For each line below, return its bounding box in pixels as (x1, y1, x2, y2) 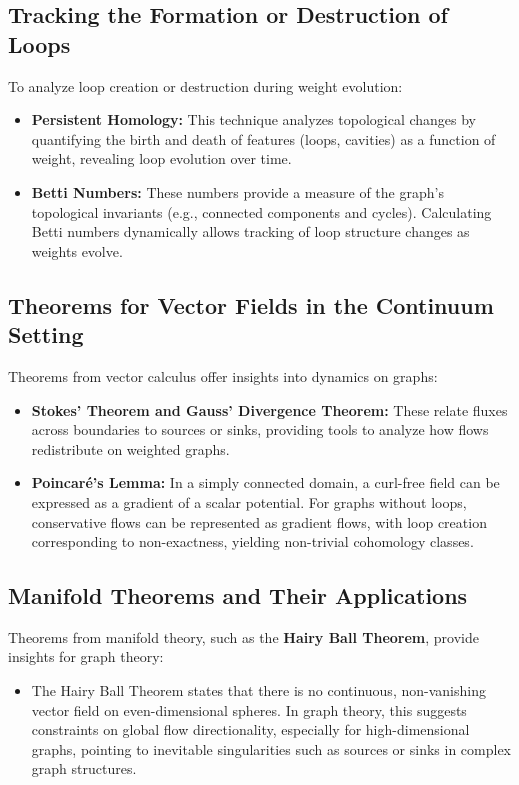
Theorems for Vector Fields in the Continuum (8, 289, 494, 320)
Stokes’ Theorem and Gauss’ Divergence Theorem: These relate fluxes (31, 399, 508, 420)
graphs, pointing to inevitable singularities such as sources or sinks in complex (31, 738, 511, 759)
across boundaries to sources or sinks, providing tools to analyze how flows (31, 419, 489, 440)
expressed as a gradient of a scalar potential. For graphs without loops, (31, 491, 467, 512)
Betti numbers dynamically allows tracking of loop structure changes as (31, 221, 470, 242)
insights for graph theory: (8, 646, 164, 667)
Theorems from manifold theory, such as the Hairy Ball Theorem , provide (8, 626, 479, 647)
